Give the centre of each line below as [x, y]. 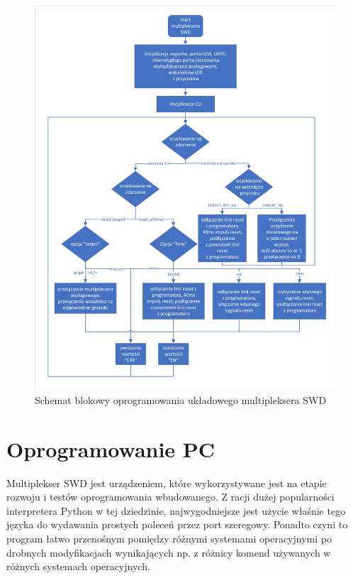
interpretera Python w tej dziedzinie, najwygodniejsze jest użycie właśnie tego [176, 510]
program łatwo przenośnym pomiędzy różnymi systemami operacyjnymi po [169, 539]
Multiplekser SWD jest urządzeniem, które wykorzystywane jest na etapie [167, 482]
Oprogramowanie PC [111, 448]
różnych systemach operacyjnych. [78, 566]
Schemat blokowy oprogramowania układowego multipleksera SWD [181, 399]
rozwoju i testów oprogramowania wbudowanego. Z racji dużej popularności [170, 497]
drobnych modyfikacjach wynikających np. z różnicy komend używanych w [169, 552]
